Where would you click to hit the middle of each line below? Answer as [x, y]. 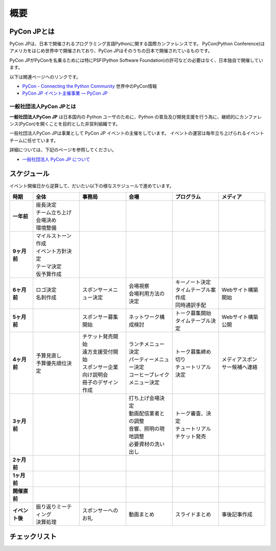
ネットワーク [144, 317]
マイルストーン [54, 236]
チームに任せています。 [34, 140]
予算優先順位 [51, 363]
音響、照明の [144, 428]
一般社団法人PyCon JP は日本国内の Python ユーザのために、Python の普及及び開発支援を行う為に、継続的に [124, 117]
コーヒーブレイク [149, 375]
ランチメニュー [147, 344]
